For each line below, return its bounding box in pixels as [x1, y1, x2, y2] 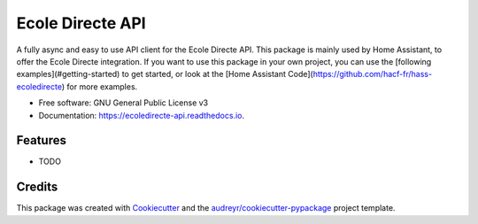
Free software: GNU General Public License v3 [38, 97, 209, 108]
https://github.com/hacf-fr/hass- [312, 69, 433, 80]
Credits [16, 180, 58, 195]
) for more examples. [61, 81, 138, 92]
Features [16, 133, 66, 148]
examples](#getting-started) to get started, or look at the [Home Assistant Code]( [16, 69, 313, 80]
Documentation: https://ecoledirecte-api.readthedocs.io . [38, 110, 245, 120]
